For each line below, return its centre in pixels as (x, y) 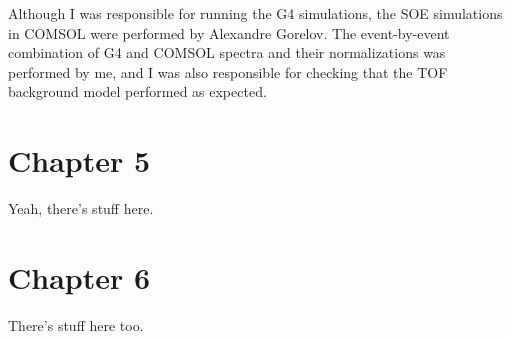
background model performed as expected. (137, 91)
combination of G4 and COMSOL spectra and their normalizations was (227, 52)
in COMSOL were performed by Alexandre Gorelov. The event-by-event (229, 32)
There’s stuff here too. (76, 324)
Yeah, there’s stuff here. (81, 208)
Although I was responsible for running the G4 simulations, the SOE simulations (255, 13)
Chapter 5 (79, 160)
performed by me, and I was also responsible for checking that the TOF (228, 71)
